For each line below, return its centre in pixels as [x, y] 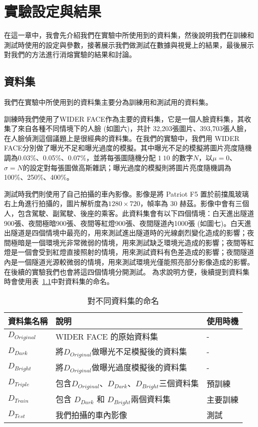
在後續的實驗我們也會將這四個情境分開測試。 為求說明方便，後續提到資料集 [127, 271]
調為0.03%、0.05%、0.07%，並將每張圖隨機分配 [80, 158]
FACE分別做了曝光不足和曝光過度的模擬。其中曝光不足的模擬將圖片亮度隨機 [128, 148]
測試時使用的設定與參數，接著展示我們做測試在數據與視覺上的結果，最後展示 [129, 44]
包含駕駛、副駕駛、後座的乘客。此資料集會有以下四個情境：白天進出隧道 [136, 213]
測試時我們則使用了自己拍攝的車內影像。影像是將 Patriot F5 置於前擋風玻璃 [127, 193]
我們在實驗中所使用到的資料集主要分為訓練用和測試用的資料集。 [108, 102]
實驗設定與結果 [53, 11]
